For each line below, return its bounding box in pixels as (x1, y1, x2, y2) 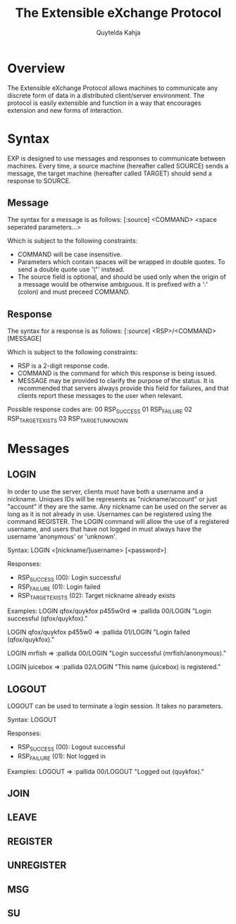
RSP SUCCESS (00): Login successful (17, 573, 121, 583)
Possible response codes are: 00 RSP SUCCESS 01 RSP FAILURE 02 (7, 405, 192, 416)
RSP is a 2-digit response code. (17, 361, 110, 370)
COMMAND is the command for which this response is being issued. (17, 369, 217, 377)
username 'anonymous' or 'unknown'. (7, 532, 118, 540)
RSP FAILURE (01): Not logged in (17, 751, 106, 762)
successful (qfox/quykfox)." (7, 614, 88, 623)
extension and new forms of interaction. (7, 106, 123, 114)
